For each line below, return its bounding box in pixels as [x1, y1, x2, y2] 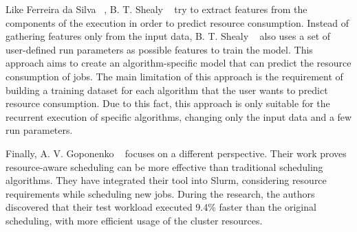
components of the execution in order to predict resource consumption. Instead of [6, 15, 349, 30]
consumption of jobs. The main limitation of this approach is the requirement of [6, 69, 343, 83]
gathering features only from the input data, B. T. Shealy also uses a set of [6, 29, 331, 43]
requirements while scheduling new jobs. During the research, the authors [6, 186, 315, 200]
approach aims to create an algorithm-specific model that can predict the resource [6, 56, 351, 70]
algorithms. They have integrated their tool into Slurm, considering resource [6, 173, 327, 187]
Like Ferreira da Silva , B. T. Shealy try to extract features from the [6, 2, 307, 16]
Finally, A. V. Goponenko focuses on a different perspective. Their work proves [6, 146, 347, 160]
